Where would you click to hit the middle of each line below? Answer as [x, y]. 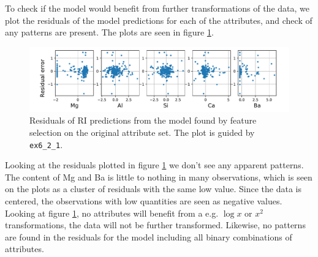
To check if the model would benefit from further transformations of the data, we [157, 8]
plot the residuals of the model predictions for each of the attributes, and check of [159, 20]
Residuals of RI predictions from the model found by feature [143, 120]
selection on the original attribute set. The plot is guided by [142, 132]
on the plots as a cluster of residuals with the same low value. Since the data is [153, 189]
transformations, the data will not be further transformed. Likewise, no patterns [155, 225]
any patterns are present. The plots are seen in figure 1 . [109, 32]
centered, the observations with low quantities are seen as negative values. [144, 201]
